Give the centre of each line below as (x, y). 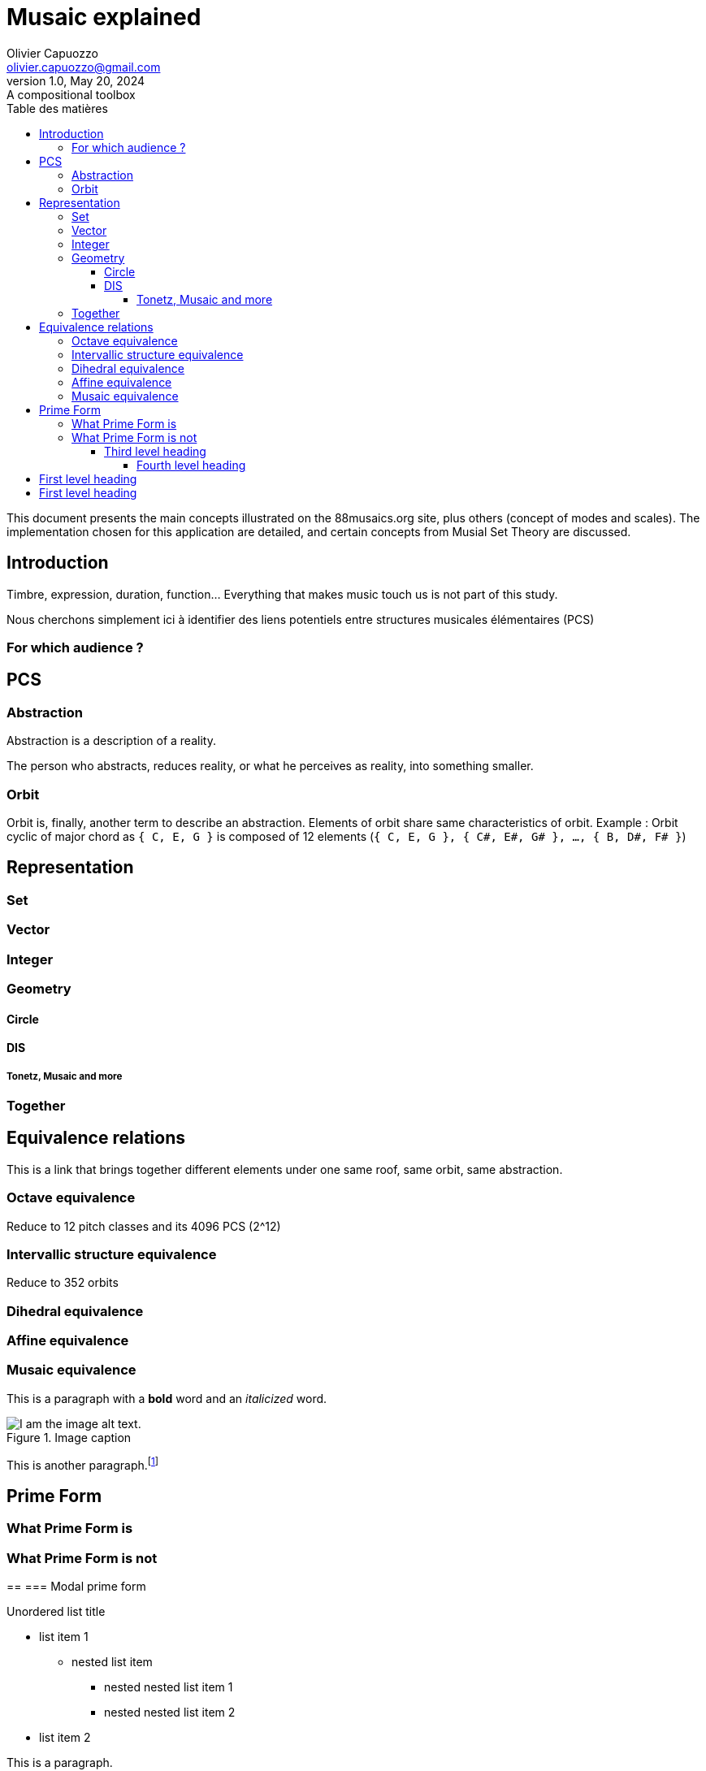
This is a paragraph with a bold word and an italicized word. (167, 1398)
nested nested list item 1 (169, 1687)
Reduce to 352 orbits (63, 1283)
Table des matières (57, 108)
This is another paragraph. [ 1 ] (83, 1464)
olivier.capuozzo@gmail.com (84, 67)
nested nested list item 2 (170, 1712)
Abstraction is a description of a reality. (111, 741)
